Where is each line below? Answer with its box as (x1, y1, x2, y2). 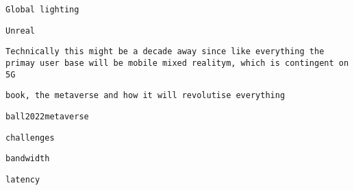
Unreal (5, 25, 35, 36)
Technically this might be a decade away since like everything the (5, 47, 325, 57)
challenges (5, 132, 55, 143)
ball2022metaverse (5, 111, 89, 121)
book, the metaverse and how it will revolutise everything (5, 91, 286, 101)
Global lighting (5, 5, 79, 14)
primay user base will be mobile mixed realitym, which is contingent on (5, 58, 349, 68)
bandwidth (5, 154, 50, 164)
